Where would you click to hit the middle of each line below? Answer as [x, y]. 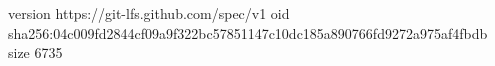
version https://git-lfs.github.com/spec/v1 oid [149, 13]
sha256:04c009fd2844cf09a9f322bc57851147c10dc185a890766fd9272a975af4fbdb [248, 32]
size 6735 [35, 52]
